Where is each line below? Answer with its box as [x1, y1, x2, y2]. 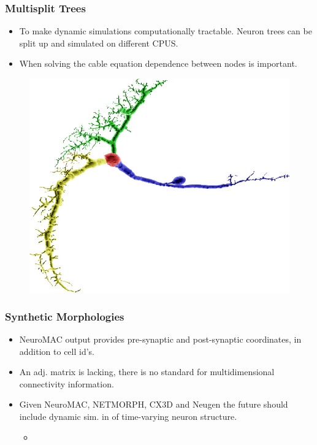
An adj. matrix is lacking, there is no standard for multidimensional [19, 365, 275, 378]
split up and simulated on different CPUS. [19, 36, 178, 49]
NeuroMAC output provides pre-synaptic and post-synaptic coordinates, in [19, 333, 302, 346]
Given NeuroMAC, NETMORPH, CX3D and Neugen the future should [19, 398, 288, 411]
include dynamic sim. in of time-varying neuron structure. [19, 410, 237, 423]
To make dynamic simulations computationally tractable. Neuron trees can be [19, 25, 312, 37]
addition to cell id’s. [19, 344, 95, 357]
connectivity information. [19, 377, 114, 390]
